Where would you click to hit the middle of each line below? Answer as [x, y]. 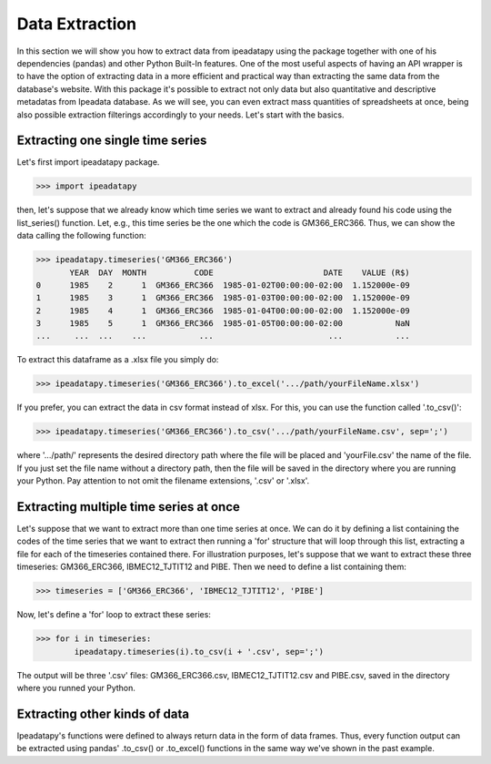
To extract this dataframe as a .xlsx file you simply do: [118, 360]
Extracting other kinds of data [103, 713]
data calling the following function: [81, 236]
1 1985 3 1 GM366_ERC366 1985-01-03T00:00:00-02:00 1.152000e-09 [223, 298]
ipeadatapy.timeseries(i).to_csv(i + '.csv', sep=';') [199, 652]
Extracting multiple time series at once [129, 507]
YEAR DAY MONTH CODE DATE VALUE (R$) [240, 272]
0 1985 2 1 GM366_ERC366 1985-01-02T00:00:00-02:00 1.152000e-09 [223, 285]
